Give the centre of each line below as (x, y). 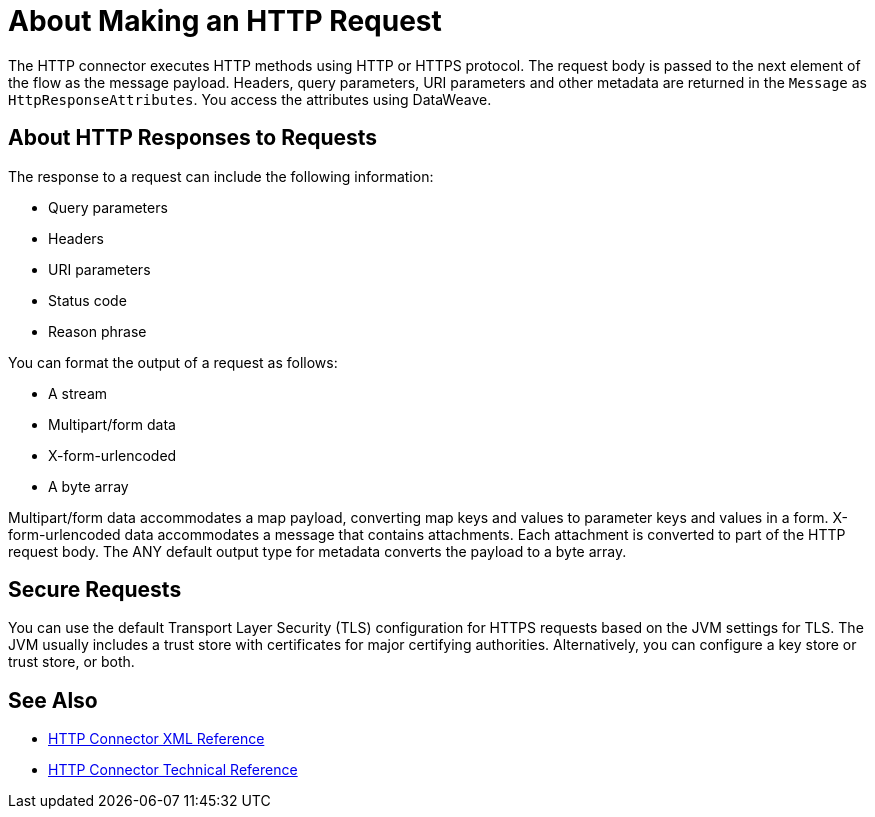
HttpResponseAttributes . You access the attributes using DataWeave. (250, 99)
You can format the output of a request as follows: (173, 362)
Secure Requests (95, 590)
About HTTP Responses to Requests (193, 138)
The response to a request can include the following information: (221, 176)
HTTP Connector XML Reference (156, 739)
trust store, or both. (71, 662)
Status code (87, 300)
